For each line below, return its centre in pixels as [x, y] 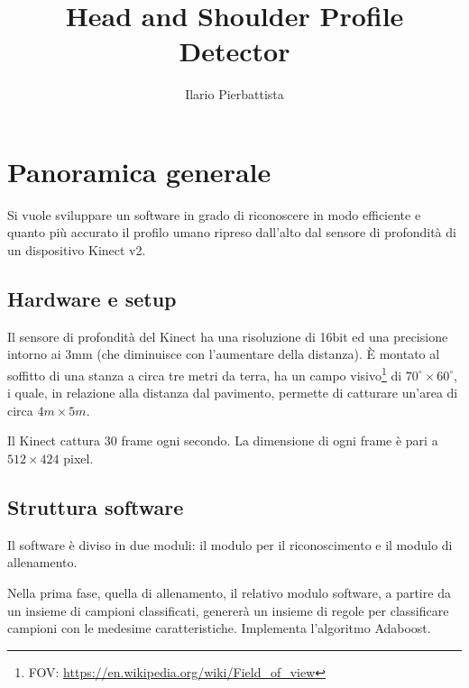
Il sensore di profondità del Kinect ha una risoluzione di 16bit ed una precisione [228, 336]
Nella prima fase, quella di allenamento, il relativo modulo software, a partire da [229, 593]
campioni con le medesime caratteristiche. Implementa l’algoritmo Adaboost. [219, 628]
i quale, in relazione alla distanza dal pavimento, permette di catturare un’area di [233, 393]
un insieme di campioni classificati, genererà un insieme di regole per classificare [228, 610]
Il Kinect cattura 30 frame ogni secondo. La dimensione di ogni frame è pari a [223, 440]
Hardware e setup [92, 299]
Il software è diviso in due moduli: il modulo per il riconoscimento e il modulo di [230, 544]
